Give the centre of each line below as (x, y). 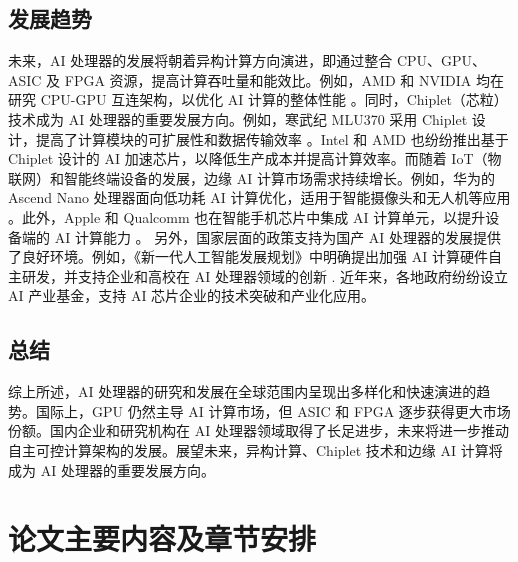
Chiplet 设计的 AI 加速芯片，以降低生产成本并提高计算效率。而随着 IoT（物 (255, 158)
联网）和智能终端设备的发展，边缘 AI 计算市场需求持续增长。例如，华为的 (251, 177)
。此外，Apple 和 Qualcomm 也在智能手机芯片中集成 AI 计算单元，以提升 (247, 216)
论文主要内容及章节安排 (162, 538)
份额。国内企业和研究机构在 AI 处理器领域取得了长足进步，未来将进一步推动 (258, 430)
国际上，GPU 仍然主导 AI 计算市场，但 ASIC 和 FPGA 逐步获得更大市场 (273, 410)
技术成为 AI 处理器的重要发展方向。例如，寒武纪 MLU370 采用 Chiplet (238, 118)
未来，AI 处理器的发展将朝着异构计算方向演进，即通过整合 (200, 60)
